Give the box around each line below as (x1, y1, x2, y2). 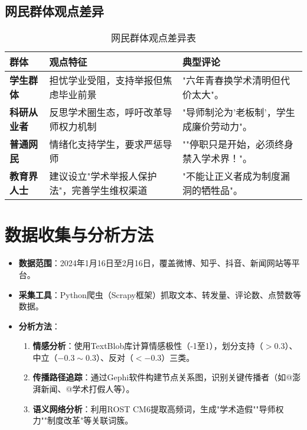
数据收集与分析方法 (5, 222, 154, 247)
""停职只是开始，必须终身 (182, 137, 293, 151)
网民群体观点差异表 (110, 31, 196, 45)
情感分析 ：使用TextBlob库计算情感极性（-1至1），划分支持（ (32, 340, 263, 352)
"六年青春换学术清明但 (182, 73, 280, 88)
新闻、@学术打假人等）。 (41, 383, 135, 395)
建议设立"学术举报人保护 (49, 169, 157, 183)
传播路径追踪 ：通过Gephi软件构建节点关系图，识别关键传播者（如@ (32, 371, 293, 383)
